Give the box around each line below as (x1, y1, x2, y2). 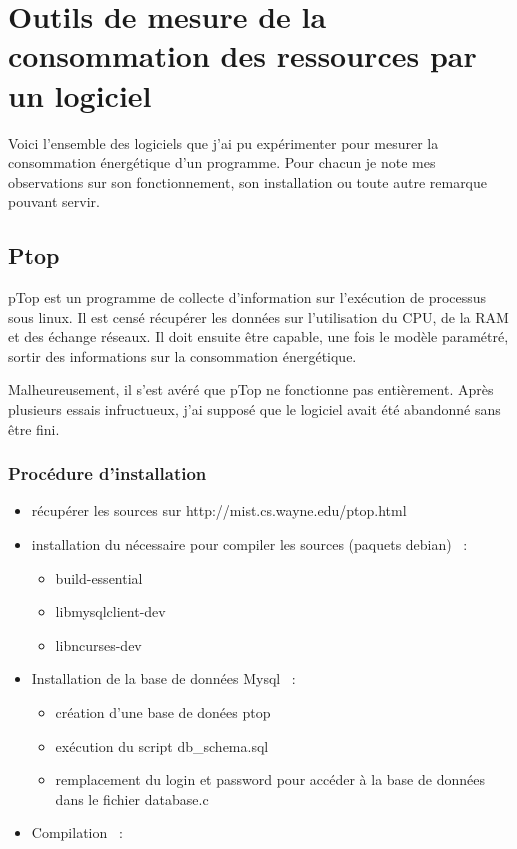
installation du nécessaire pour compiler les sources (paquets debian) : (31, 534, 468, 555)
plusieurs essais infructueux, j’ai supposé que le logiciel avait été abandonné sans (8, 399, 501, 420)
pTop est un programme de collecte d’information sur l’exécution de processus (8, 287, 487, 308)
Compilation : (31, 822, 123, 843)
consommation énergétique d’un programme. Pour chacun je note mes (8, 152, 436, 173)
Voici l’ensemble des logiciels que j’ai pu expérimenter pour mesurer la (8, 132, 439, 153)
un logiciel (8, 74, 152, 115)
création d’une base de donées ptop (55, 702, 271, 723)
